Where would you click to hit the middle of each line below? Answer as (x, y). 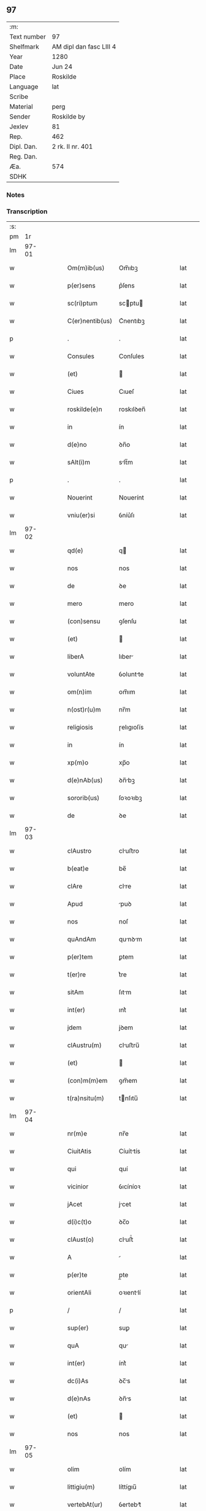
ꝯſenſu (128, 621)
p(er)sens (82, 286)
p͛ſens (127, 286)
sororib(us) (83, 798)
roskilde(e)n (85, 409)
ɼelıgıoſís (131, 728)
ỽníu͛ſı (127, 516)
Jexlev (19, 127)
